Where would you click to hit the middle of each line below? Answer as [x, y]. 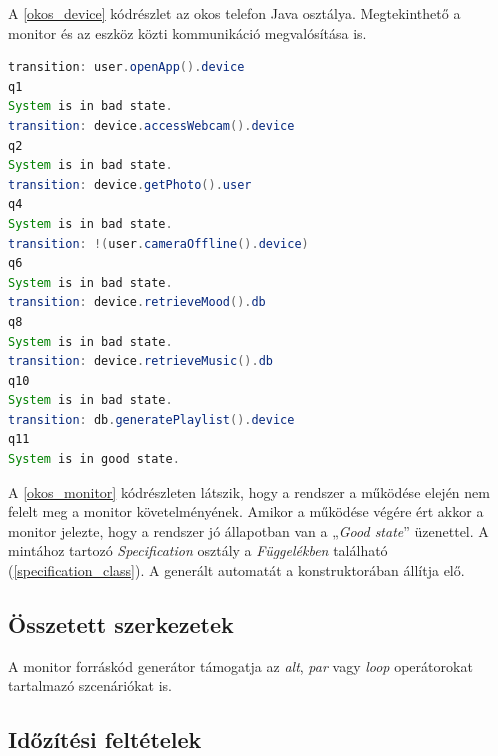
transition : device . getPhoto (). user [130, 184]
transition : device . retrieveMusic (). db [140, 361]
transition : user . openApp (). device [126, 67]
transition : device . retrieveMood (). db [137, 302]
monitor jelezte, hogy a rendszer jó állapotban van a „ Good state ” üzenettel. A [248, 530]
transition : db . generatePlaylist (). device [151, 419]
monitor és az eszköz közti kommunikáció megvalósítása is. [187, 32]
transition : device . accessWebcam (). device [151, 125]
